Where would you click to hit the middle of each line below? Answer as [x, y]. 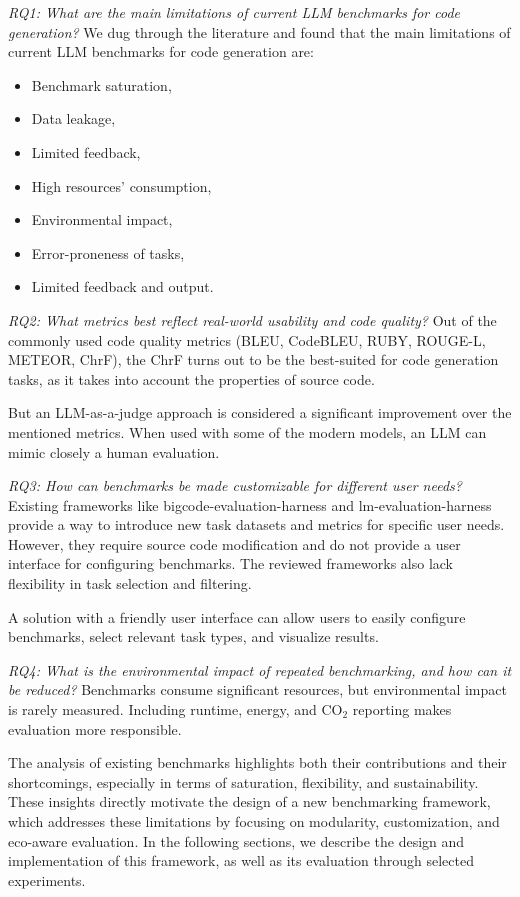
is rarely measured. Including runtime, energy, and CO [175, 709]
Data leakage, [73, 118]
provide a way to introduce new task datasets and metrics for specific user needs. [256, 524]
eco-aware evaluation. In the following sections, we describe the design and [236, 840]
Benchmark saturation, [101, 84]
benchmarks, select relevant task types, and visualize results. [193, 636]
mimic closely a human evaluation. [114, 451]
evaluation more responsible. [95, 728]
